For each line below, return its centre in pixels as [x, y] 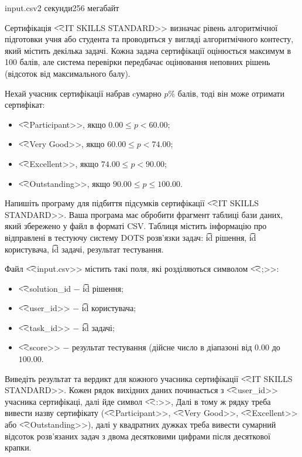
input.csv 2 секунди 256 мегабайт [62, 8]
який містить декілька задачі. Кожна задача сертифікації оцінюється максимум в [148, 50]
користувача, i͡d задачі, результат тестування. [84, 249]
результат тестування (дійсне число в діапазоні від [162, 347]
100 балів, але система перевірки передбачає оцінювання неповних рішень [138, 62]
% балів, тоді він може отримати [226, 93]
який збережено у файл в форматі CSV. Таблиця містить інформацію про [136, 226]
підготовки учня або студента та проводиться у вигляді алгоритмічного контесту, [149, 39]
